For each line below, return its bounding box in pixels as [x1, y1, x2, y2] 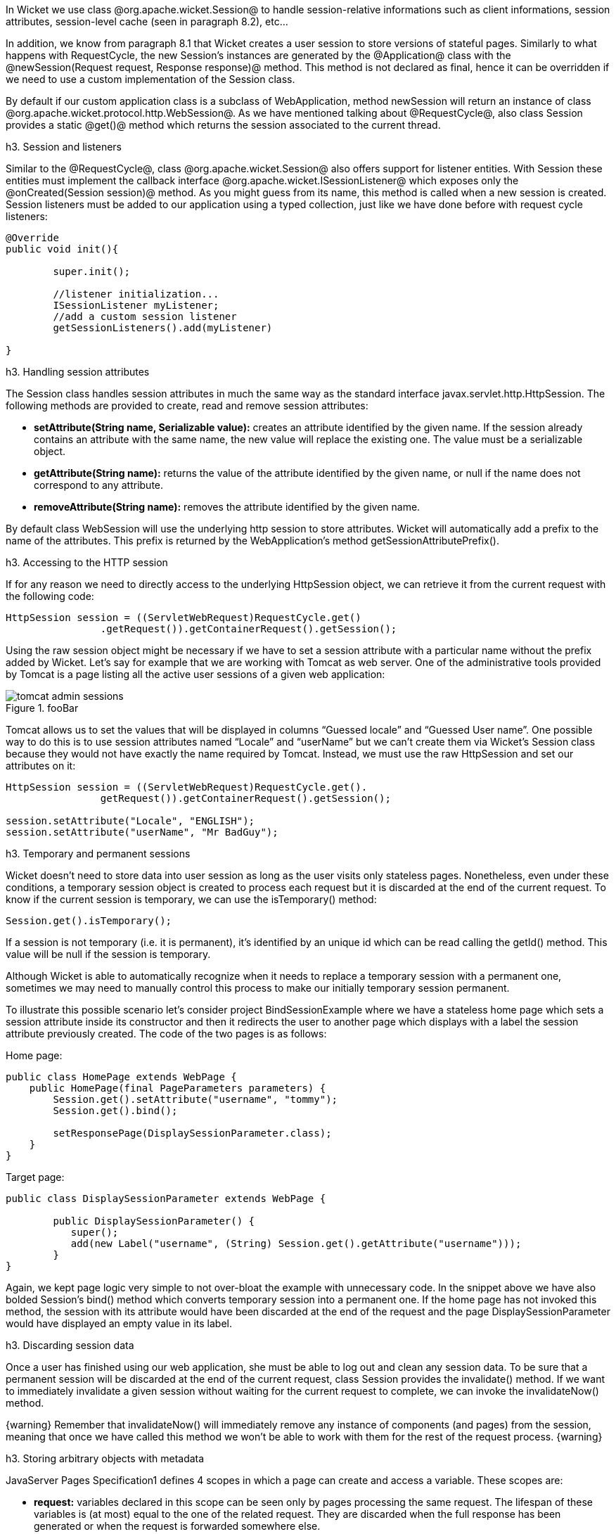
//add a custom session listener [53, 311, 237, 322]
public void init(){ [6, 243, 119, 255]
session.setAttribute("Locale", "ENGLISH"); [6, 815, 255, 826]
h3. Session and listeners [6, 141, 122, 153]
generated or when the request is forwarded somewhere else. [34, 1520, 321, 1532]
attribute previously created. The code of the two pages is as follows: [6, 1028, 327, 1040]
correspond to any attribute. [34, 479, 164, 491]
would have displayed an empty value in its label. [6, 1317, 232, 1329]
